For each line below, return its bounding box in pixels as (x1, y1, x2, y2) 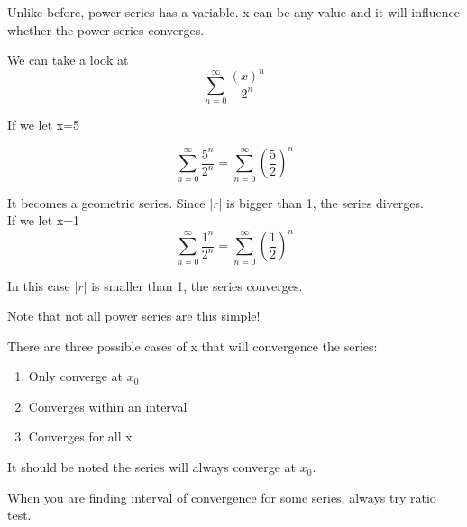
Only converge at (28, 367, 124, 386)
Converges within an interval (28, 396, 188, 415)
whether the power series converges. (7, 20, 205, 39)
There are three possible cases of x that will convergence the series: (7, 336, 378, 355)
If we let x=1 (7, 211, 80, 230)
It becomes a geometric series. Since (7, 193, 206, 212)
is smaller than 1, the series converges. (91, 276, 303, 295)
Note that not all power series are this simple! (7, 306, 261, 325)
